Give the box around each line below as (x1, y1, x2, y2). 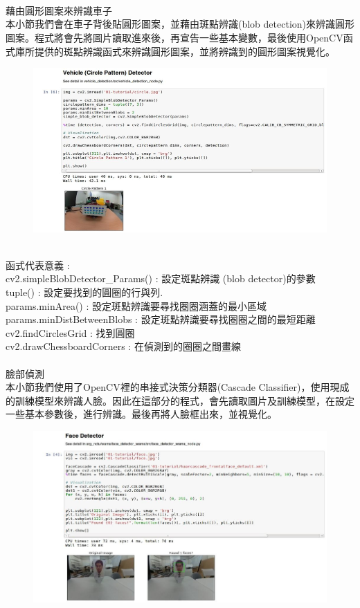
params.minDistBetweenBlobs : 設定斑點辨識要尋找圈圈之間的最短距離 (6, 312, 316, 326)
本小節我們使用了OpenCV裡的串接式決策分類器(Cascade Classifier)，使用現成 (6, 380, 350, 394)
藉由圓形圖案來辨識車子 (6, 3, 112, 17)
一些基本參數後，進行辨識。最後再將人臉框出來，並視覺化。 (6, 407, 277, 421)
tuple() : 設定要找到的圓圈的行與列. (6, 285, 163, 300)
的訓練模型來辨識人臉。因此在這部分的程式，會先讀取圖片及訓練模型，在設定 (6, 393, 354, 407)
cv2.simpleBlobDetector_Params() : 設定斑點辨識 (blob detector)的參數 (6, 271, 316, 286)
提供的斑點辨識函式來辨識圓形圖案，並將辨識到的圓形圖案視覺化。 (34, 44, 335, 58)
